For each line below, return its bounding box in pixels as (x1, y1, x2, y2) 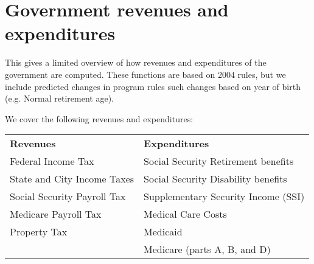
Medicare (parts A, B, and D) (144, 242, 271, 257)
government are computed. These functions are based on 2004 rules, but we (5, 68, 286, 80)
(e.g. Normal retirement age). (5, 92, 114, 105)
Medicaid (144, 224, 183, 239)
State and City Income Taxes (10, 172, 134, 186)
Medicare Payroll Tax (10, 207, 102, 221)
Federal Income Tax (10, 154, 94, 168)
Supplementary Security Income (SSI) (144, 189, 305, 204)
